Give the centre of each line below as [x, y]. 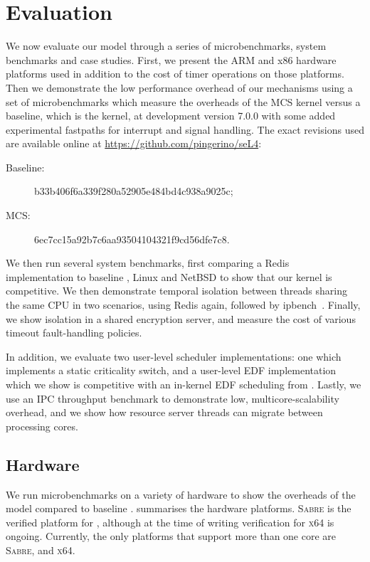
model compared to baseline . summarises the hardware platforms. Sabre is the [179, 508]
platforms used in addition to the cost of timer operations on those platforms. [175, 74]
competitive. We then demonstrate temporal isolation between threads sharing [176, 291]
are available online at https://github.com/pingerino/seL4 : [134, 143]
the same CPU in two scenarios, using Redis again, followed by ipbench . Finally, [183, 305]
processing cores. [42, 426]
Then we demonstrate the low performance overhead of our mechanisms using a [179, 87]
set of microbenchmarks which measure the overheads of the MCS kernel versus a [183, 101]
